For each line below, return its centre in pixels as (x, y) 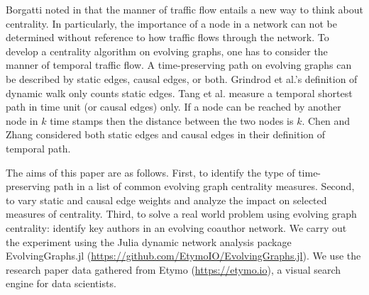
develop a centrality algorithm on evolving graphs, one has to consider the (167, 51)
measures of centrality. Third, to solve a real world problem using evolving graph (181, 214)
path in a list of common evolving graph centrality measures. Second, (204, 186)
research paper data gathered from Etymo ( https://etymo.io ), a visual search (174, 269)
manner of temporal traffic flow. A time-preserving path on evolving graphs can (179, 65)
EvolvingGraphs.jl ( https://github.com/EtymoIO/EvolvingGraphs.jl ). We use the (183, 256)
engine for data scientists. (61, 283)
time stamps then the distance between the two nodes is (172, 120)
